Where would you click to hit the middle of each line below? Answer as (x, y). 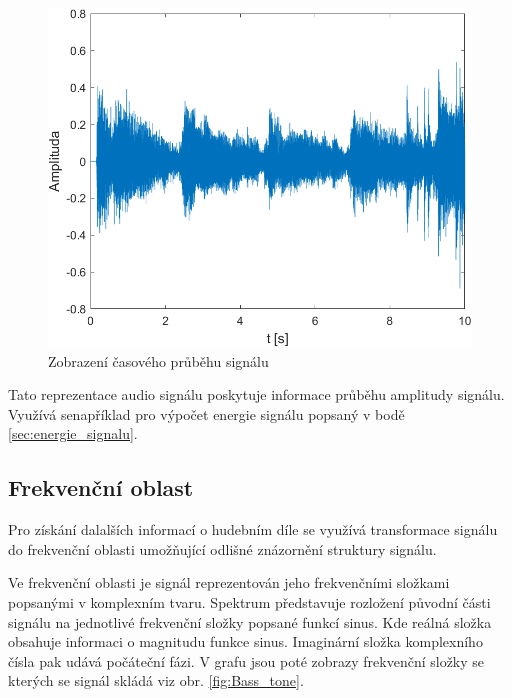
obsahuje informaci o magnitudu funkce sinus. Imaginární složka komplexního (245, 641)
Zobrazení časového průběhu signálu (158, 360)
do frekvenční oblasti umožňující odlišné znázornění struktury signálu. (222, 548)
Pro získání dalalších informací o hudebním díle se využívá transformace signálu (253, 529)
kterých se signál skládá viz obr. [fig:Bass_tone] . (156, 680)
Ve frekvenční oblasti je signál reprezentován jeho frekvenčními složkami (229, 582)
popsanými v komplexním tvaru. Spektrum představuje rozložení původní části (249, 601)
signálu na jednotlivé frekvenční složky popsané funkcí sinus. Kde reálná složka (250, 621)
